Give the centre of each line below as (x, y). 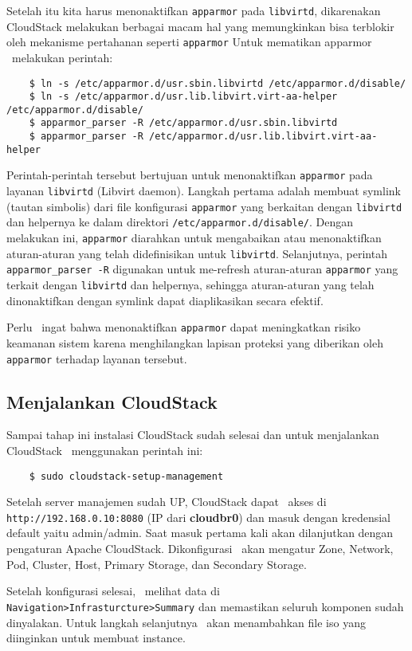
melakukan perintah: (62, 57)
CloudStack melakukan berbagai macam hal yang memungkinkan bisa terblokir (200, 26)
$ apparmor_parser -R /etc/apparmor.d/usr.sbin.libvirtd (183, 123)
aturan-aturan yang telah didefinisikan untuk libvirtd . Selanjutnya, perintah (197, 253)
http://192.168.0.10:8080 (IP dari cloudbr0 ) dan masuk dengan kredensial (198, 517)
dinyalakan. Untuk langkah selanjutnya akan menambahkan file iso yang (186, 622)
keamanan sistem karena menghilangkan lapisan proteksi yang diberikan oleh (195, 342)
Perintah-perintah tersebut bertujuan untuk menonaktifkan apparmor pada (190, 175)
